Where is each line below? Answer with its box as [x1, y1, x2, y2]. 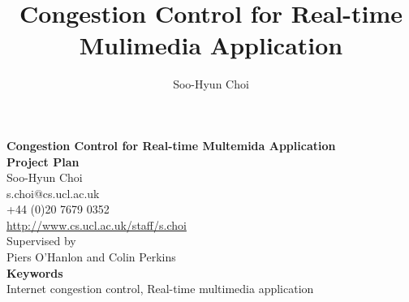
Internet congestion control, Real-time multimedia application [6, 280, 314, 297]
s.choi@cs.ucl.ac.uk [6, 184, 100, 201]
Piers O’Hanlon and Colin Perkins [6, 248, 176, 265]
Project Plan [6, 153, 80, 170]
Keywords [6, 264, 63, 281]
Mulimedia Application [79, 28, 343, 62]
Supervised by [6, 232, 76, 249]
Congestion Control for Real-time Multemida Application [6, 136, 336, 153]
